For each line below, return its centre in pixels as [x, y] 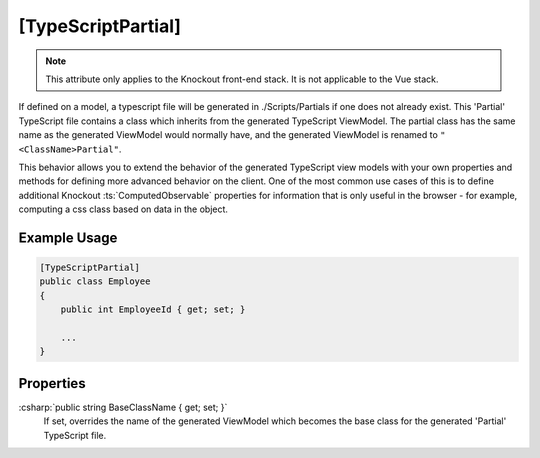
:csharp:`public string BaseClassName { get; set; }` [123, 407]
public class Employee [95, 281]
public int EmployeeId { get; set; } [153, 309]
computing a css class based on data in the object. [123, 209]
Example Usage [68, 237]
